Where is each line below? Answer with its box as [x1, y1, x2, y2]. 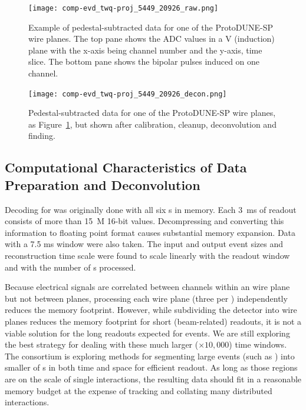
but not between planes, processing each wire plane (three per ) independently [5, 292, 288, 304]
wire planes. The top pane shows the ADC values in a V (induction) [28, 32, 275, 45]
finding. [28, 129, 55, 142]
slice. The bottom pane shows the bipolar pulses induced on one [28, 55, 260, 68]
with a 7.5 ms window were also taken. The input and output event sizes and [5, 238, 284, 250]
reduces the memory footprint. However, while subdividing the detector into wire [5, 304, 297, 316]
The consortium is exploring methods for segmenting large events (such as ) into [5, 349, 295, 362]
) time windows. [229, 338, 287, 351]
